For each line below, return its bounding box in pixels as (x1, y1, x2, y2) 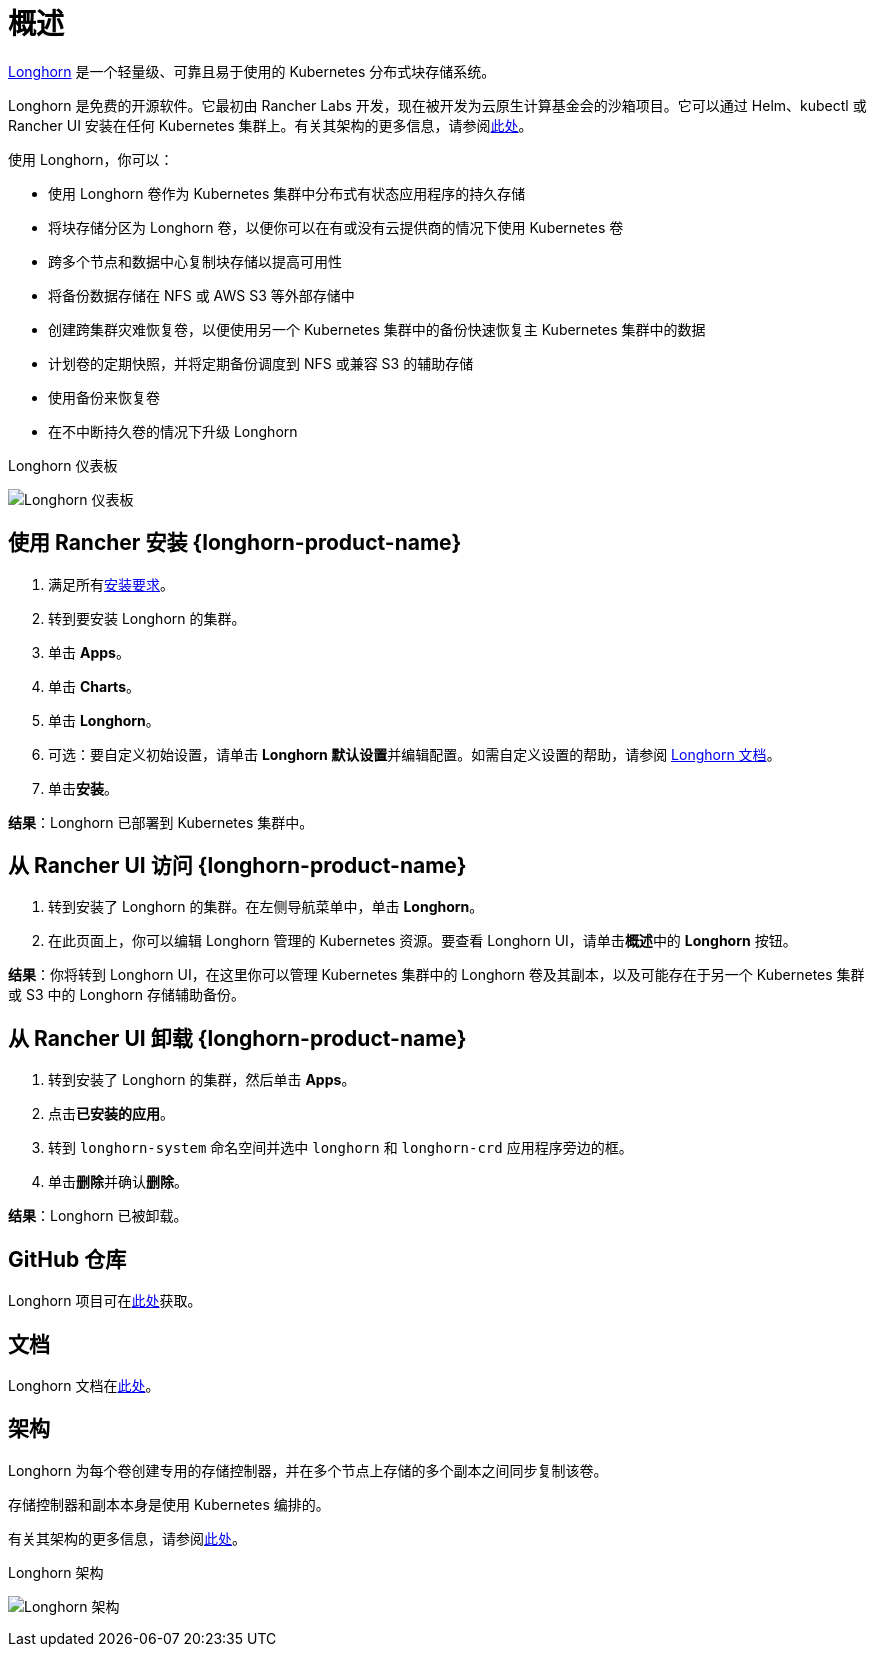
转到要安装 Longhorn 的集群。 (48, 609, 246, 627)
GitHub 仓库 (8, 1246, 127, 1272)
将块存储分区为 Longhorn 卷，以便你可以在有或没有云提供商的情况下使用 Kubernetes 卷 (48, 218, 624, 236)
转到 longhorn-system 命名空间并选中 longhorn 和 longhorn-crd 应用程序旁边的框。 (48, 1139, 633, 1157)
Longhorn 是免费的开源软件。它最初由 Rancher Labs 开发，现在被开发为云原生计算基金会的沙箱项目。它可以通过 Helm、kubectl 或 (8, 96, 867, 114)
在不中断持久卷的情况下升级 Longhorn (48, 422, 298, 440)
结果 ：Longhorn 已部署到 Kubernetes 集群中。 (8, 813, 314, 831)
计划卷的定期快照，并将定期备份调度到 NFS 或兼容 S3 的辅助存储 (48, 354, 474, 372)
